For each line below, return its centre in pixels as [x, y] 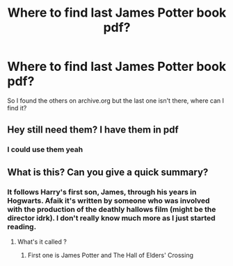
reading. [22, 226]
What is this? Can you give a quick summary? [108, 172]
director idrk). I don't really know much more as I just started [111, 218]
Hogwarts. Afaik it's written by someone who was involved [109, 201]
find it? [17, 108]
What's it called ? [42, 242]
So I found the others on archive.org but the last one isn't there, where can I [116, 100]
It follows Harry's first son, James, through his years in [102, 192]
